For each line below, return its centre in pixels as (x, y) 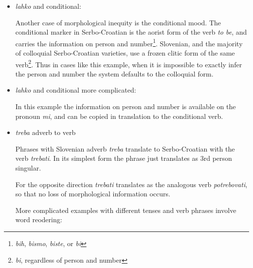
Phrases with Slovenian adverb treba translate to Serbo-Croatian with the (125, 148)
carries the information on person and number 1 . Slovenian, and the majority (129, 42)
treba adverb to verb (45, 132)
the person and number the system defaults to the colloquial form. (114, 73)
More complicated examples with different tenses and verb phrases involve (126, 210)
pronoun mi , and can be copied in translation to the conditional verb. (119, 116)
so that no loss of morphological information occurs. (93, 194)
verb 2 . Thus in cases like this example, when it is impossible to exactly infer (129, 63)
